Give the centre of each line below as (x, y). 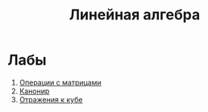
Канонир (34, 91)
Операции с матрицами (60, 82)
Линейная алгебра (135, 15)
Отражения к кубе (51, 99)
